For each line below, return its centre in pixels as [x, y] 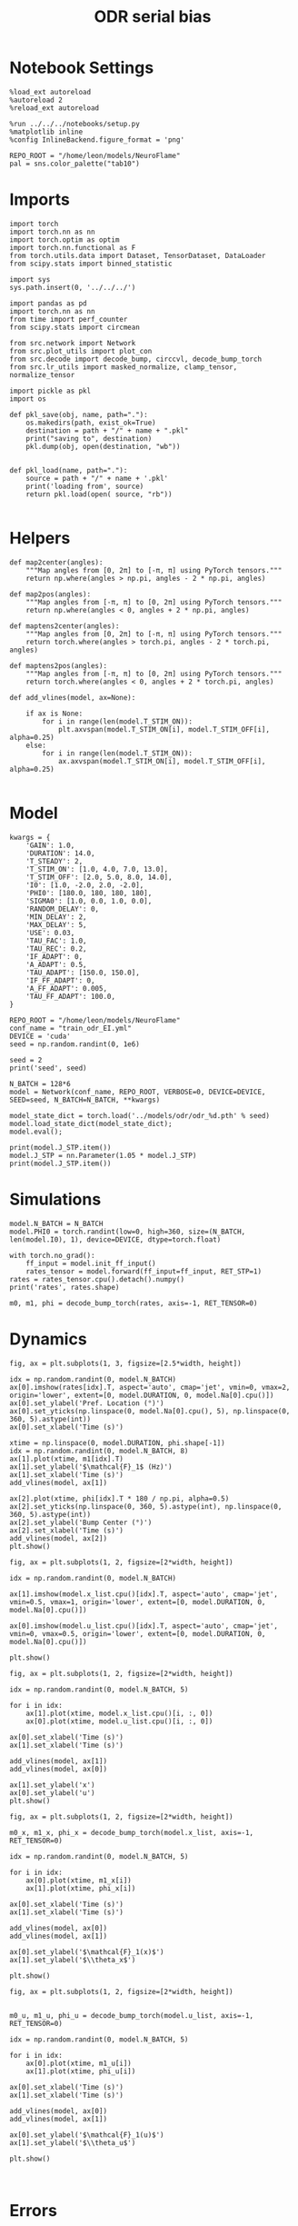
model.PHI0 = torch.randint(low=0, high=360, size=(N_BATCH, [128, 1232]
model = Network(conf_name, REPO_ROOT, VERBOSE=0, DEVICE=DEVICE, [138, 1092]
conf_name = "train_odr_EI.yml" [70, 1028]
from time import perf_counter [69, 319]
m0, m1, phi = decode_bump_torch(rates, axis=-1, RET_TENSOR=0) [134, 1303]
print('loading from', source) [85, 486]
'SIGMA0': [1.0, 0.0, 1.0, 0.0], [89, 901]
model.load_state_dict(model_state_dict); [91, 1123]
